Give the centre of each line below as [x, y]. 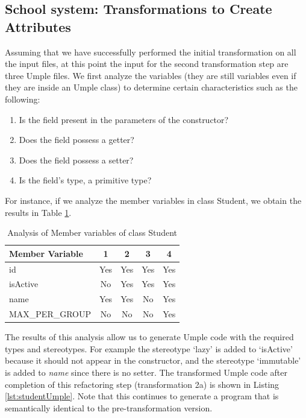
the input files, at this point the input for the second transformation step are [147, 64]
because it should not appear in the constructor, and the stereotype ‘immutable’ [153, 360]
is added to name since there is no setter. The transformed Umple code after [146, 372]
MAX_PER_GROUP [50, 314]
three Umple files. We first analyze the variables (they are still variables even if [151, 75]
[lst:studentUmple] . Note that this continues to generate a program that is [142, 396]
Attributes [38, 26]
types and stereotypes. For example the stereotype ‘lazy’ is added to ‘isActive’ [149, 348]
